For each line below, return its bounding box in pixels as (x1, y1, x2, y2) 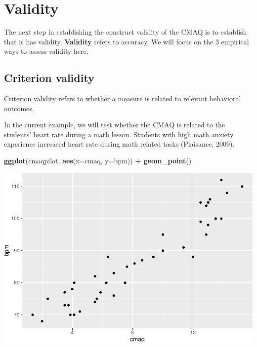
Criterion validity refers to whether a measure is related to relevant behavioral (4, 93, 241, 104)
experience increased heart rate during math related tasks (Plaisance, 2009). (4, 139, 235, 149)
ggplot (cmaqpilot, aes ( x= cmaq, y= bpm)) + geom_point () (4, 155, 192, 166)
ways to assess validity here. (4, 46, 88, 56)
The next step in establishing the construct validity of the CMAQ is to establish (4, 27, 247, 37)
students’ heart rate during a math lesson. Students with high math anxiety (4, 129, 234, 139)
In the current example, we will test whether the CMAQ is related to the (4, 119, 225, 130)
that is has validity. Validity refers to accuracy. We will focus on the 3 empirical (4, 36, 249, 46)
